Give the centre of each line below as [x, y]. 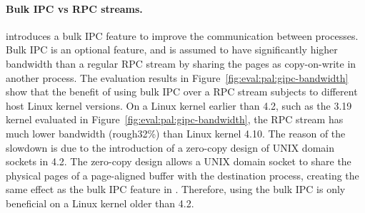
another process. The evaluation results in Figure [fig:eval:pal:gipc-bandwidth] [177, 77]
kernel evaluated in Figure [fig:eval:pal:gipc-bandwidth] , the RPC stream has [175, 119]
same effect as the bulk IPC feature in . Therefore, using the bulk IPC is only [176, 189]
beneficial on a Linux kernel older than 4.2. [100, 203]
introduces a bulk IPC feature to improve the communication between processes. [182, 35]
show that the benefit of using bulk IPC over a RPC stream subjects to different [182, 92]
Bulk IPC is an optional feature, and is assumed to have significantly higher [172, 50]
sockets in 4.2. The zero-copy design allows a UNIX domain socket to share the [179, 161]
